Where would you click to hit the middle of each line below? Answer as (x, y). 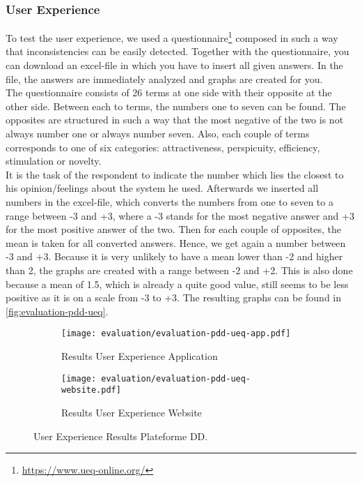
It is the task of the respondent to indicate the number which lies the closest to (175, 174)
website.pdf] (91, 390)
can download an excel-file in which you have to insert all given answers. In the (174, 65)
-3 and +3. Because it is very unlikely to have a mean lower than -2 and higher (174, 256)
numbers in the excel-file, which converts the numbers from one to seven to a (170, 202)
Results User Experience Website (132, 412)
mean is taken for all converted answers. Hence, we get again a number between (176, 242)
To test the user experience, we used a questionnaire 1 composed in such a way (172, 37)
